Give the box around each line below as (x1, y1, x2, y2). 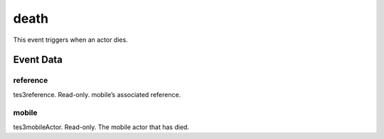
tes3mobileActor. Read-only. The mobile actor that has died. (13, 123, 190, 131)
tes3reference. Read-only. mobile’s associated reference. (13, 90, 181, 99)
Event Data (13, 54, 63, 66)
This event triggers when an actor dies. (13, 35, 128, 44)
